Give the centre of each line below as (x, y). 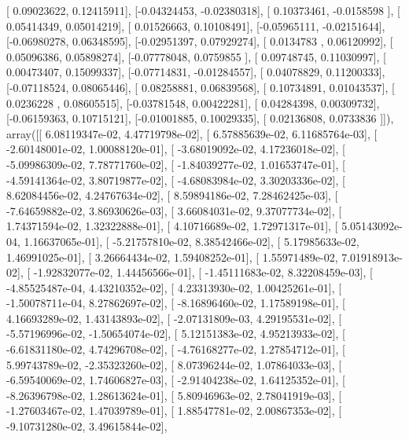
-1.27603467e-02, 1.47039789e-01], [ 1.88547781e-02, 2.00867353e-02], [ (174, 411)
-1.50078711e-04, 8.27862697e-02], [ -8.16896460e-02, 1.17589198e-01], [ (176, 303)
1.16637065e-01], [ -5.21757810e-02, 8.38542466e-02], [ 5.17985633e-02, (192, 241)
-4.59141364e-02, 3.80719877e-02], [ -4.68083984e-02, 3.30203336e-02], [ (176, 180)
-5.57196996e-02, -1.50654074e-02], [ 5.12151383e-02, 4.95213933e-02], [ (176, 334)
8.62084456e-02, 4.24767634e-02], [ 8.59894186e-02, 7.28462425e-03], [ (172, 195)
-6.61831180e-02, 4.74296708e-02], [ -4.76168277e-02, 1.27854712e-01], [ (176, 349)
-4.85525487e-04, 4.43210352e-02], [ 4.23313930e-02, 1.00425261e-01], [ (174, 287)
